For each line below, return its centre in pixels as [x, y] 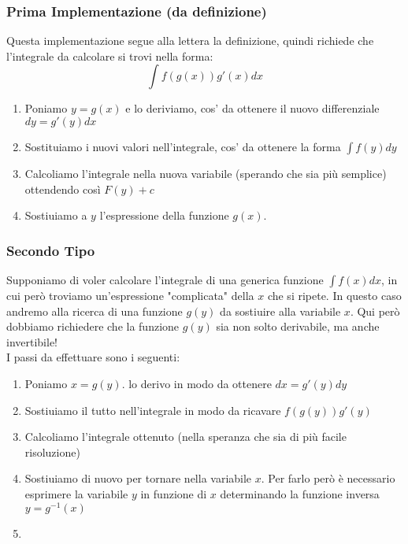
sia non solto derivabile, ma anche [298, 326]
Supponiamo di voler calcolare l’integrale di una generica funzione [165, 279]
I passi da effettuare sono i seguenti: [93, 357]
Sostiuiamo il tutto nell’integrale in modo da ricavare [153, 410]
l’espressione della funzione [164, 215]
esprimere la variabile [76, 493]
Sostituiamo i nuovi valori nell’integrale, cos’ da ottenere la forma [183, 146]
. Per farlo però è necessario [328, 478]
